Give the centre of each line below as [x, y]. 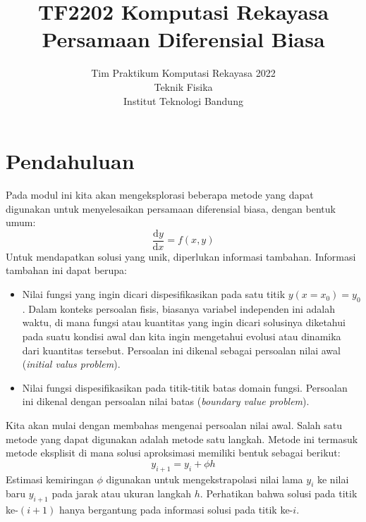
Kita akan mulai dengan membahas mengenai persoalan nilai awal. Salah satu [174, 425]
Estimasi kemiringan [50, 479]
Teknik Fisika [183, 86]
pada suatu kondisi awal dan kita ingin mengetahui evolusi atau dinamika [182, 336]
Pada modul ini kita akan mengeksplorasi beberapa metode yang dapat [160, 195]
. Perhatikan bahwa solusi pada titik [279, 493]
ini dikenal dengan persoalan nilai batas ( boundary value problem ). [166, 401]
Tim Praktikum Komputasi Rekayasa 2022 [183, 73]
